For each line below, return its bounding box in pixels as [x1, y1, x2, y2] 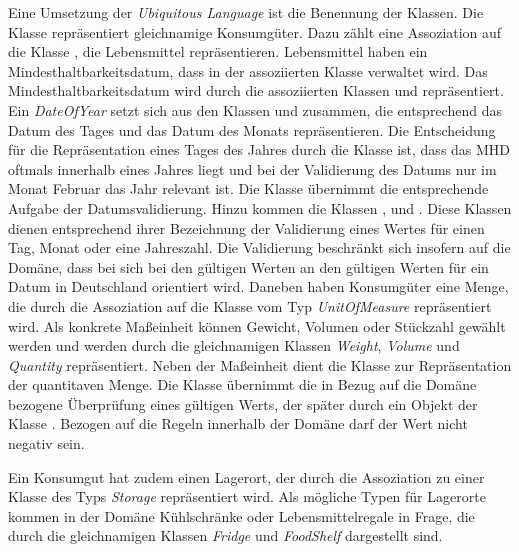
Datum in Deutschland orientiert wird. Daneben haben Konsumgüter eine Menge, [8, 276, 509, 297]
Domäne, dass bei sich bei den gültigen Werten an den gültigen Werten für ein [8, 256, 489, 277]
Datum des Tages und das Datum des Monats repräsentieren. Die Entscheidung [8, 119, 496, 140]
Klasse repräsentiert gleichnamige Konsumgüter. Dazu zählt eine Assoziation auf [8, 21, 502, 42]
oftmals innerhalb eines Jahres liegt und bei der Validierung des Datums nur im [8, 158, 497, 179]
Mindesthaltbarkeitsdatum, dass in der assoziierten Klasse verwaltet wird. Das [8, 60, 488, 81]
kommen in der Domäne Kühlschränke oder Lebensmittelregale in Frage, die [8, 505, 475, 526]
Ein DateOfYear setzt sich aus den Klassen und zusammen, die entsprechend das [8, 99, 502, 120]
